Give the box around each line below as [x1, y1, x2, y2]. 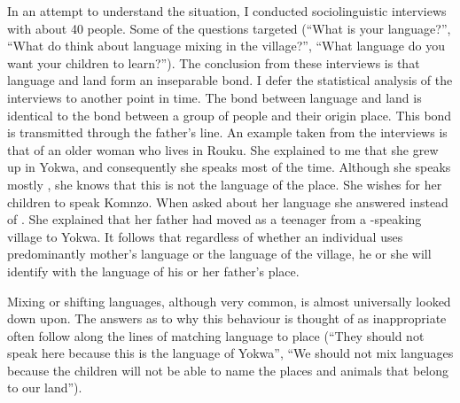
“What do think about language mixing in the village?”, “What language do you [7, 36, 445, 55]
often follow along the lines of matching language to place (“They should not [7, 326, 425, 345]
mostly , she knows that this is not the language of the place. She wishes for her [7, 174, 442, 193]
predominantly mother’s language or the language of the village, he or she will [7, 244, 432, 263]
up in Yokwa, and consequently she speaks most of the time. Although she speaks [7, 158, 451, 176]
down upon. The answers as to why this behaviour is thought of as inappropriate [7, 309, 447, 328]
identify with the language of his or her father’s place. [7, 261, 300, 280]
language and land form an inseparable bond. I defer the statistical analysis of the [7, 71, 453, 89]
